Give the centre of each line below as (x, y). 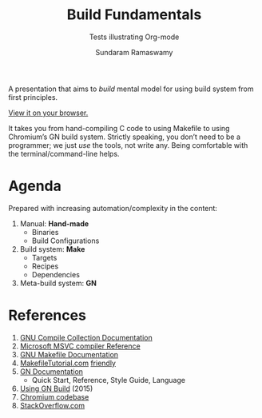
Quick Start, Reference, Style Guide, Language (109, 380)
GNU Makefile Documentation (69, 354)
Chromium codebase (54, 396)
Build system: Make (52, 249)
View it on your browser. (48, 113)
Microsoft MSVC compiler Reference (80, 346)
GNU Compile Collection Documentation (86, 337)
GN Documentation (52, 371)
